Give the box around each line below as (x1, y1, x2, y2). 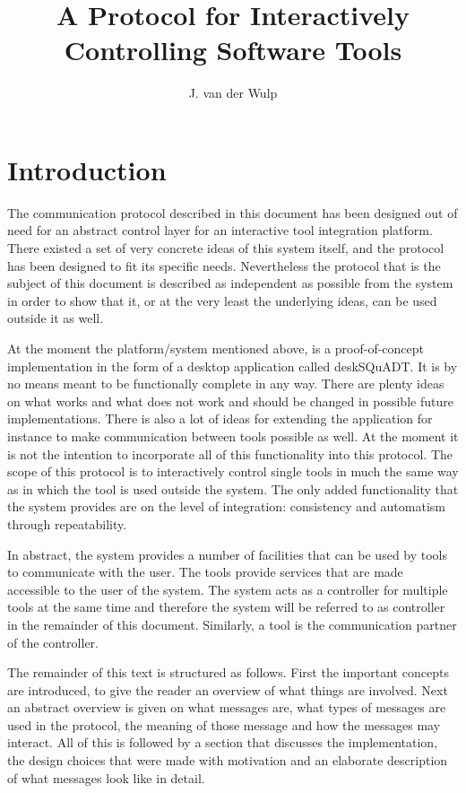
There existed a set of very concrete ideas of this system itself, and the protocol (7, 239, 444, 257)
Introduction (7, 151, 167, 187)
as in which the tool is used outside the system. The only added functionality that (7, 479, 459, 498)
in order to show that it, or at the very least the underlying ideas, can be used (7, 291, 437, 309)
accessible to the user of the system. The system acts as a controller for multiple (7, 579, 448, 598)
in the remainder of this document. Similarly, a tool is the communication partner (7, 614, 457, 633)
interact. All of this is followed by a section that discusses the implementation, (7, 733, 438, 752)
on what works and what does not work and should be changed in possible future (7, 391, 453, 410)
